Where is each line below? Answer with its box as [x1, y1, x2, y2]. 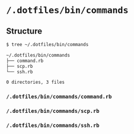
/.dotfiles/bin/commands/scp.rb [6, 108, 100, 115]
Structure [6, 26, 43, 36]
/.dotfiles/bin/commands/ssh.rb [6, 122, 100, 129]
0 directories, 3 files [6, 79, 65, 86]
